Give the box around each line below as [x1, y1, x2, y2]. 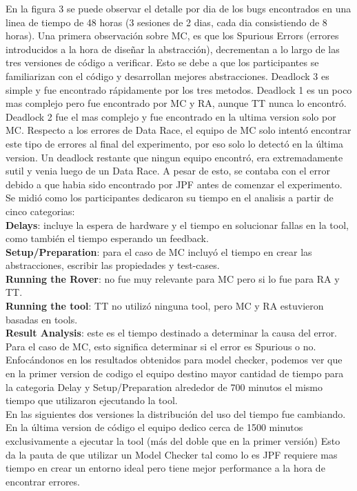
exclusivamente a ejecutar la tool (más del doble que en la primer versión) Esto [6, 434, 340, 448]
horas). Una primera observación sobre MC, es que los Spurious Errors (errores [6, 28, 339, 43]
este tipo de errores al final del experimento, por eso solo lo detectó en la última [6, 136, 344, 150]
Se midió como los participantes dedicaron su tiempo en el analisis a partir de [6, 190, 334, 205]
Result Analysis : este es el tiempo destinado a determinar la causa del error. [6, 325, 338, 340]
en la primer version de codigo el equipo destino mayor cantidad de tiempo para [6, 366, 344, 381]
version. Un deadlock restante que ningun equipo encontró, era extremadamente [6, 150, 343, 164]
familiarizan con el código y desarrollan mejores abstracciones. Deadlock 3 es [6, 68, 329, 83]
